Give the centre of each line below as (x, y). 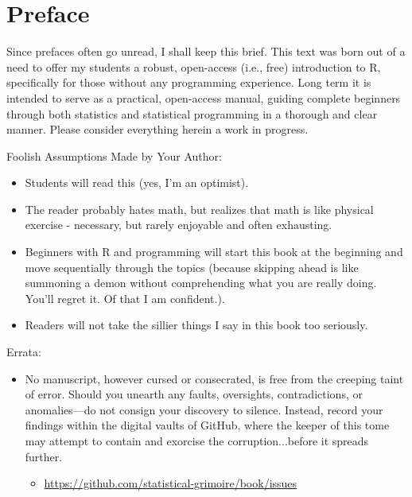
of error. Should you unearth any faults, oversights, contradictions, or (194, 394)
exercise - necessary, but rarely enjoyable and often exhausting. (179, 225)
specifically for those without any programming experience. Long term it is (189, 82)
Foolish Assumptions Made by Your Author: (114, 155)
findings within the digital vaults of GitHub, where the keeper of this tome (207, 425)
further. (44, 456)
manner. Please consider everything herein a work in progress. (157, 129)
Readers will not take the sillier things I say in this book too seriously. (196, 325)
